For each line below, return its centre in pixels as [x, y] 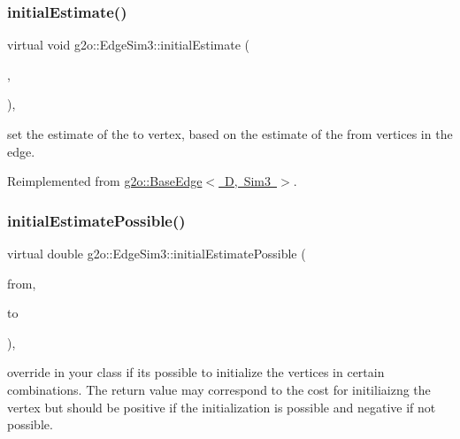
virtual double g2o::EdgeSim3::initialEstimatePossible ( [157, 253]
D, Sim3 [248, 181]
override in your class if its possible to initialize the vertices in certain [196, 372]
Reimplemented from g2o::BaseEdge [105, 181]
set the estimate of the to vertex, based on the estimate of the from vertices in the [230, 134]
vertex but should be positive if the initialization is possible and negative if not [222, 407]
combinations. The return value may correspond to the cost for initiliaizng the [219, 389]
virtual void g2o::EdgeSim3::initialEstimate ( [128, 45]
